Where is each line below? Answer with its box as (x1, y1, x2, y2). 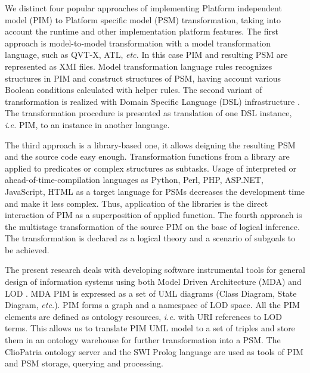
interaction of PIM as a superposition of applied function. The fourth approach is (5, 209, 302, 221)
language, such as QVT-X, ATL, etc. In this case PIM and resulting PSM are (5, 48, 288, 61)
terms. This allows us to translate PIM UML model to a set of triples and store (5, 322, 295, 334)
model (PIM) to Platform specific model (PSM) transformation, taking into (5, 13, 281, 26)
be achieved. (5, 243, 49, 256)
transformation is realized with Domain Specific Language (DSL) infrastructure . (5, 95, 300, 107)
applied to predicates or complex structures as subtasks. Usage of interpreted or (5, 161, 296, 174)
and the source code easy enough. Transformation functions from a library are (5, 150, 290, 163)
